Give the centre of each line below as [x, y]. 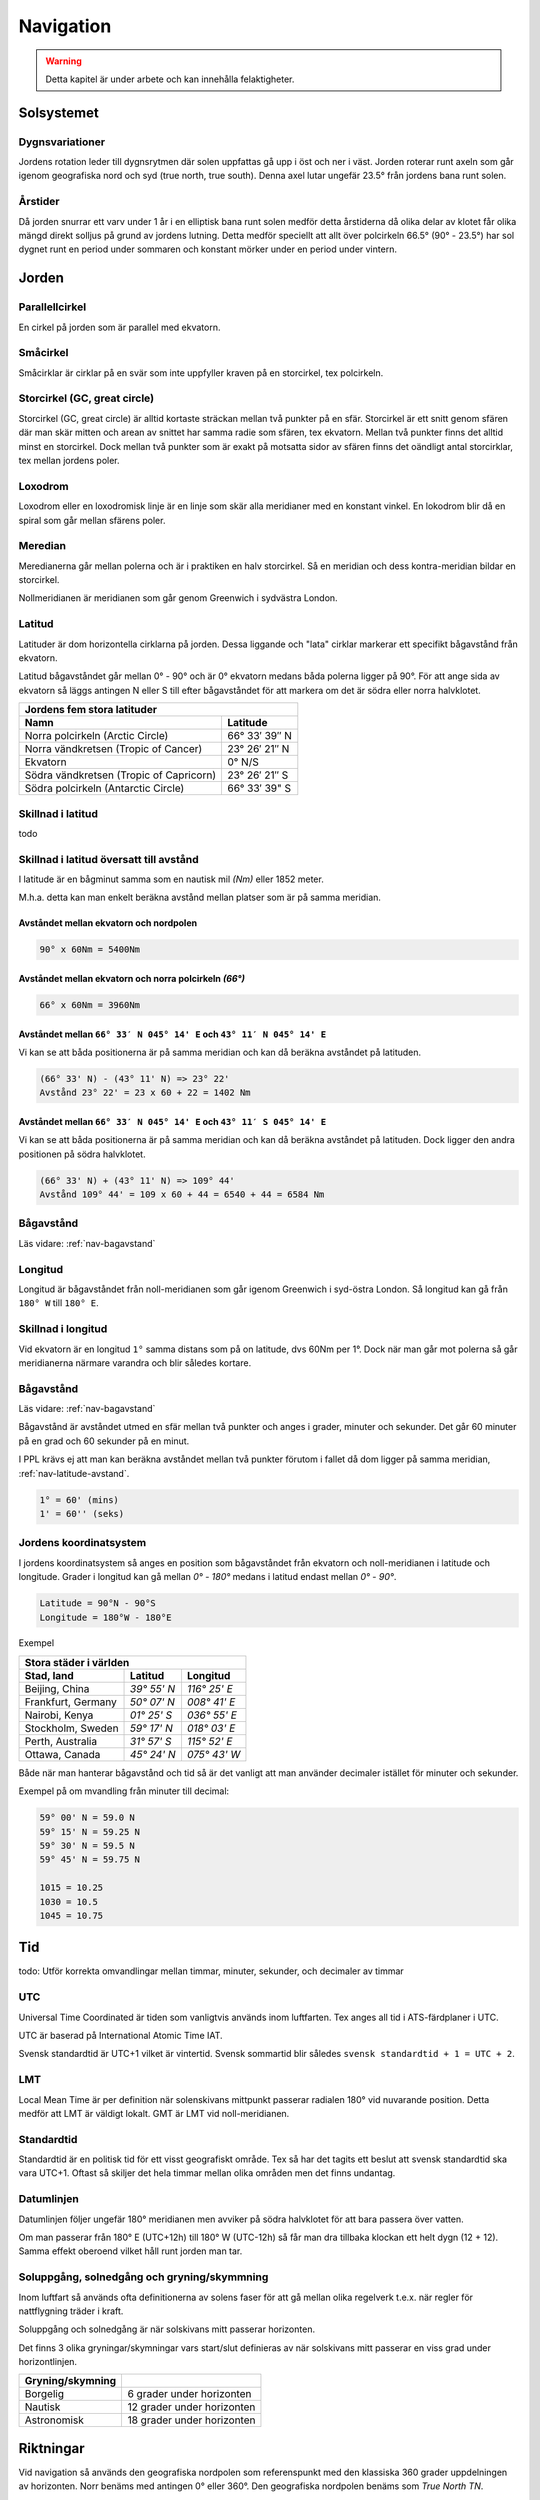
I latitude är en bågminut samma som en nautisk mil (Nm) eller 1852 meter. [171, 879]
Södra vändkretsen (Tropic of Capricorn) [120, 775]
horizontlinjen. [48, 2362]
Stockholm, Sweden [71, 1728]
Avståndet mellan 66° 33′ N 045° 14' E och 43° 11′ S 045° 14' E [172, 1121]
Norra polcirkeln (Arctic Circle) [96, 736]
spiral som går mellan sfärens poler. [92, 520]
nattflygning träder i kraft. [71, 2311]
